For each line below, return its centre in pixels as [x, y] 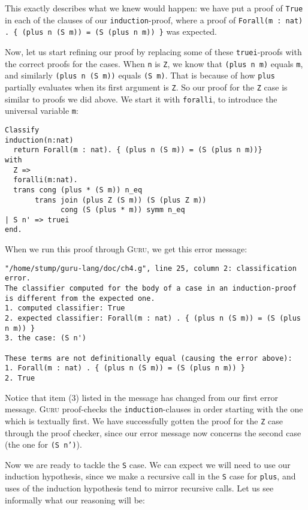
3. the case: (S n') [46, 338]
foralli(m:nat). [46, 180]
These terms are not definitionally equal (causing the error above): [149, 358]
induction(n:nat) [39, 140]
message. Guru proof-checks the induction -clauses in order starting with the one [154, 409]
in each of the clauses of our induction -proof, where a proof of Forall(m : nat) [154, 19]
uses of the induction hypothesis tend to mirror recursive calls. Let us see [139, 488]
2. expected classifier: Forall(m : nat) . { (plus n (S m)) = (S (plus [153, 318]
